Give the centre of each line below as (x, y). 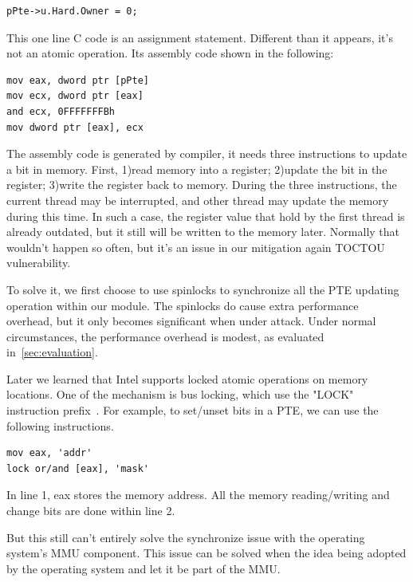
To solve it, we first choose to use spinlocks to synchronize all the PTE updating (203, 289)
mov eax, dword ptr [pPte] (78, 80)
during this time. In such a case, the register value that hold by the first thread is (206, 216)
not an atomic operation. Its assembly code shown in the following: (170, 53)
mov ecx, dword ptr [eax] (75, 96)
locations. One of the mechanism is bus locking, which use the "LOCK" (180, 394)
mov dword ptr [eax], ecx (75, 127)
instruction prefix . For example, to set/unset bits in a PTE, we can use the (193, 410)
